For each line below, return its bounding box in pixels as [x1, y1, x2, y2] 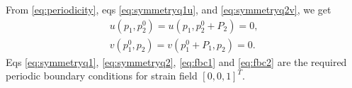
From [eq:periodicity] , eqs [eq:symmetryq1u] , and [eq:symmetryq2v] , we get [6, 2, 331, 16]
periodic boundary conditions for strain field [6, 68, 198, 83]
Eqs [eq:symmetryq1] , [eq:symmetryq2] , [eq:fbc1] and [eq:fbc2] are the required [6, 54, 347, 69]
